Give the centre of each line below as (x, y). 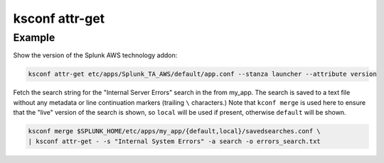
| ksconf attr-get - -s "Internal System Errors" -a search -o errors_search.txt (175, 141)
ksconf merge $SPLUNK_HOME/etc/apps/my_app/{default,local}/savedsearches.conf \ (175, 131)
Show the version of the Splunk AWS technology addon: (95, 55)
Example (34, 38)
